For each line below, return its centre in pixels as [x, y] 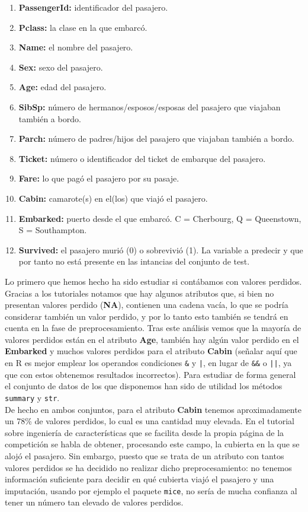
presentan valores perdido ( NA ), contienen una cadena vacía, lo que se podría [147, 305]
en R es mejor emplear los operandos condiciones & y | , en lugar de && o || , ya [148, 363]
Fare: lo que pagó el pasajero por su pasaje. [99, 178]
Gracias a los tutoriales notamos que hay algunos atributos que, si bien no [139, 293]
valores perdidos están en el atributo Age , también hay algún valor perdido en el [152, 339]
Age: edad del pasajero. [62, 87]
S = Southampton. [53, 230]
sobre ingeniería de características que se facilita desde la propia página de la [145, 432]
